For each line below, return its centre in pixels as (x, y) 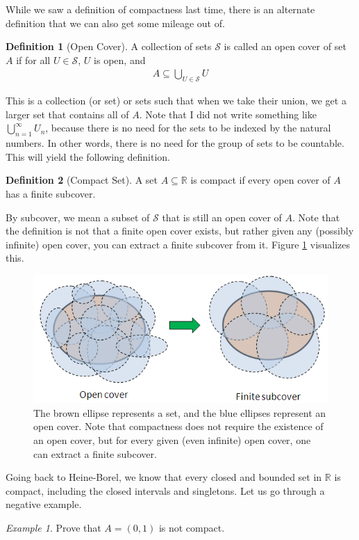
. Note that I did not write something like (228, 114)
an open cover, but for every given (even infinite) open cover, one (172, 440)
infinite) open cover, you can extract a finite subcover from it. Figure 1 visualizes (178, 244)
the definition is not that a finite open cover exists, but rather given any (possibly (180, 231)
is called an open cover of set (285, 46)
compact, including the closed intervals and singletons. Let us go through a (165, 490)
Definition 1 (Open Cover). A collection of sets (109, 46)
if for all (33, 59)
